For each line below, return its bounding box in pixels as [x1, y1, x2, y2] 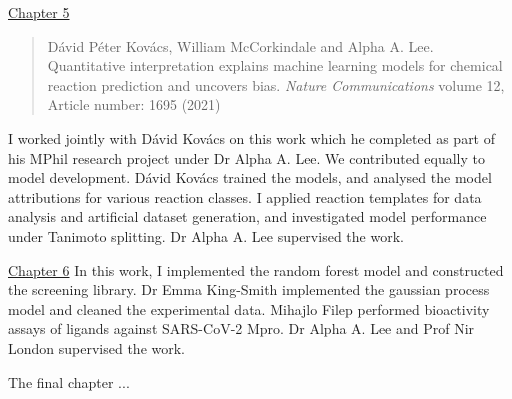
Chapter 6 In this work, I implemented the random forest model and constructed [8, 259, 504, 280]
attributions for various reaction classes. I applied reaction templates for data [8, 186, 482, 207]
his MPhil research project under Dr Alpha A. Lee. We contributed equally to [8, 147, 486, 168]
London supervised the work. [8, 337, 186, 358]
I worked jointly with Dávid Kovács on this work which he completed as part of [8, 127, 496, 148]
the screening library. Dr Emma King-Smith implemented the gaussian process [8, 279, 490, 300]
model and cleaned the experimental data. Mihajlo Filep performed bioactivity [8, 298, 490, 319]
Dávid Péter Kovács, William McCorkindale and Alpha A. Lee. [47, 35, 434, 56]
